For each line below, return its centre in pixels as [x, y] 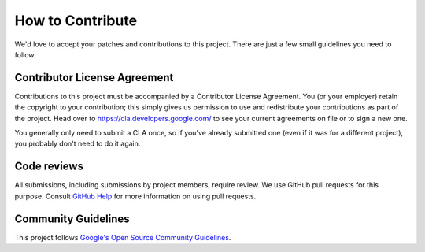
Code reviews [49, 167]
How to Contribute [76, 20]
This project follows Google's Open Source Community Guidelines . [123, 237]
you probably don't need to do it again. [78, 144]
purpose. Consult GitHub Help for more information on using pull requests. [135, 196]
